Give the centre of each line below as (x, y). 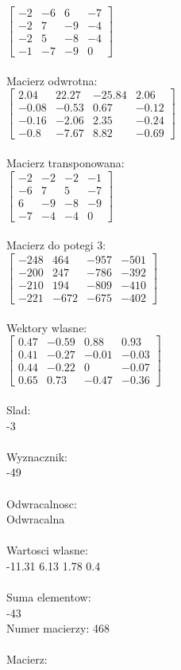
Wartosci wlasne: (47, 550)
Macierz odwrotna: (52, 80)
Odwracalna (36, 519)
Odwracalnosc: (42, 503)
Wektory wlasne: (47, 327)
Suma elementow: (49, 597)
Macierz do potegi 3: (56, 245)
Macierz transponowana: (65, 163)
